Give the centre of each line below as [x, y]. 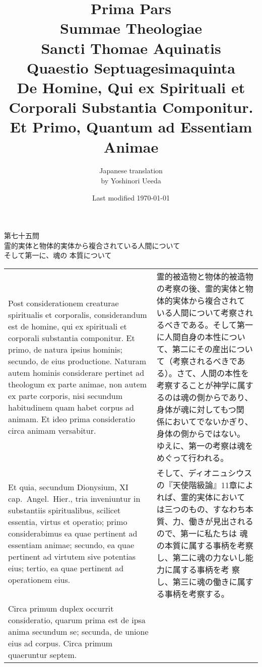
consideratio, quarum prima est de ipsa [77, 620]
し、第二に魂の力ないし [201, 557]
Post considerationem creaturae [63, 303]
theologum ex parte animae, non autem [78, 384]
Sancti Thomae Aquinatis [131, 48]
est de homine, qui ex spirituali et [68, 326]
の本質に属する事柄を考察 [205, 545]
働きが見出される [221, 521]
